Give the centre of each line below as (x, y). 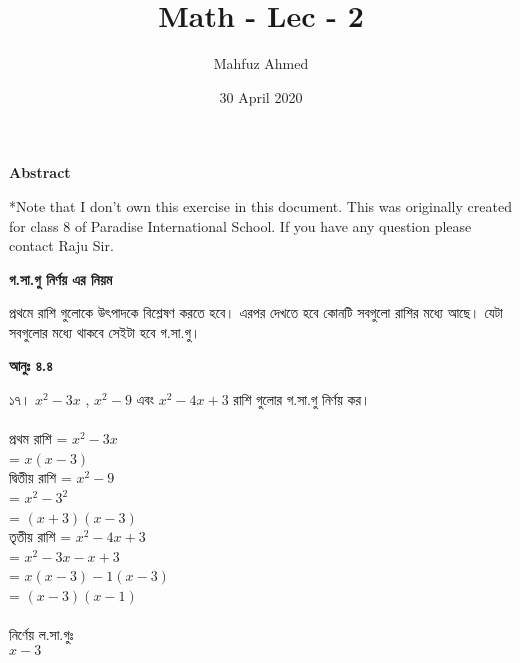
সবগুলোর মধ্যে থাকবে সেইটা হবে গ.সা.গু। (105, 331)
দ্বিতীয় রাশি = (40, 477)
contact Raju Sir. (61, 245)
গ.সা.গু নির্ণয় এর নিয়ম (61, 278)
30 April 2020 (261, 96)
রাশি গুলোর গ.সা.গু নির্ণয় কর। (302, 399)
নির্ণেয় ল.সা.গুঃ (41, 634)
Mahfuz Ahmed (261, 63)
